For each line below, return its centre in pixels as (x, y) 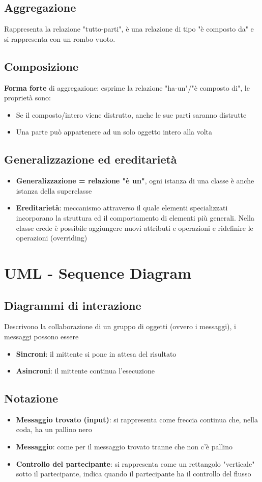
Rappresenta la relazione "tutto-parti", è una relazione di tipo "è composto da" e (129, 29)
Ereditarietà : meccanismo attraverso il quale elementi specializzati (122, 208)
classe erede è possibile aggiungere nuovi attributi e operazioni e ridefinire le (135, 227)
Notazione (31, 398)
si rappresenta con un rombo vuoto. (60, 38)
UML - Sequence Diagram (98, 272)
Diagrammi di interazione (73, 305)
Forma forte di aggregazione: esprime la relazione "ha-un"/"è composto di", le (127, 87)
